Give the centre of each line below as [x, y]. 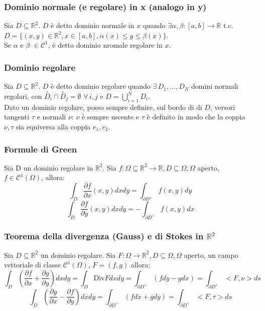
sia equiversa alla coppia [53, 127]
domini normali [215, 86]
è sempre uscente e [110, 117]
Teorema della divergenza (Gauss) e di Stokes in [104, 236]
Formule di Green [41, 149]
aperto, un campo [211, 255]
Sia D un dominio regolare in [49, 167]
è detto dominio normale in [93, 25]
